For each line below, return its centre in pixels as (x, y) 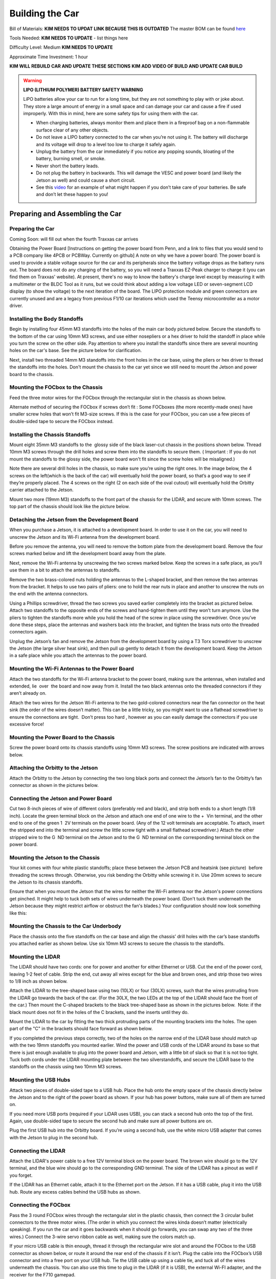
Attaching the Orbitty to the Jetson (54, 768)
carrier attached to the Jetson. (41, 490)
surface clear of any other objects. (73, 130)
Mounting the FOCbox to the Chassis (56, 387)
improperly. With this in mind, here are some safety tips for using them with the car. (111, 114)
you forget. (21, 1175)
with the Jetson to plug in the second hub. (54, 1137)
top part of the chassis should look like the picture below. (70, 506)
